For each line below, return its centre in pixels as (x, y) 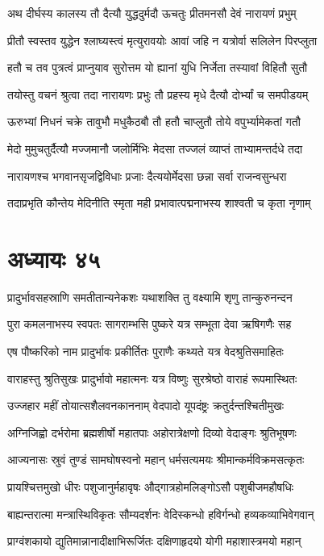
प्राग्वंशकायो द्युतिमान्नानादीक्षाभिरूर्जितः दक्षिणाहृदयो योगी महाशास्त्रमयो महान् (154, 541)
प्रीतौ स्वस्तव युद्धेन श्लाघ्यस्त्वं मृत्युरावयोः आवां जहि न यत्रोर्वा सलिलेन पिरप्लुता (162, 40)
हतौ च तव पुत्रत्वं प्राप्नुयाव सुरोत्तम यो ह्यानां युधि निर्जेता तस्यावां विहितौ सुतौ (158, 67)
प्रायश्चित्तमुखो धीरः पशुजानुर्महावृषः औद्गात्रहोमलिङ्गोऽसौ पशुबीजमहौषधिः (151, 487)
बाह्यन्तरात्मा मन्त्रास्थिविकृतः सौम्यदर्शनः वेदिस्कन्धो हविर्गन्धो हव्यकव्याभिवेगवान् (161, 514)
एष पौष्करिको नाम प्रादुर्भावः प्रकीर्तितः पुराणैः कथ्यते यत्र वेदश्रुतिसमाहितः (145, 351)
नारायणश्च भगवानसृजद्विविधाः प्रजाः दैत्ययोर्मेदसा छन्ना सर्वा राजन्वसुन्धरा (147, 176)
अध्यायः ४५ (54, 258)
